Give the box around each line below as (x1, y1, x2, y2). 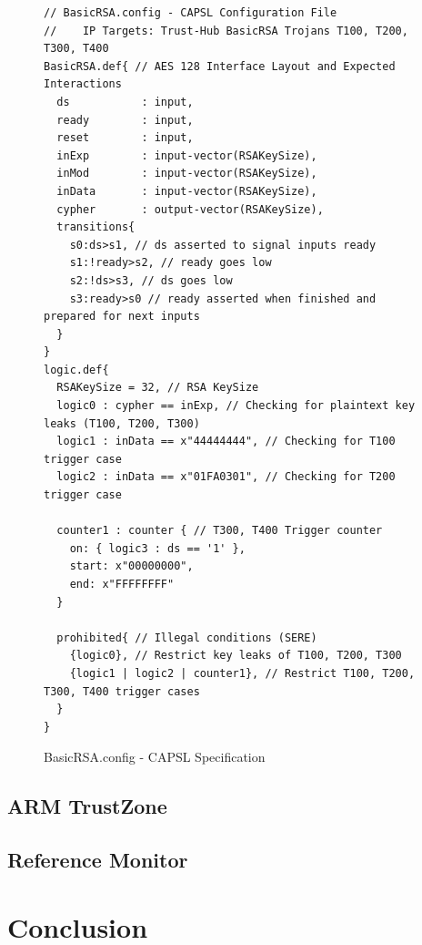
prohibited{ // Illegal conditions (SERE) (56, 631, 317, 644)
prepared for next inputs (44, 310, 200, 324)
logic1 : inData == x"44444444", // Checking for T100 (56, 435, 396, 448)
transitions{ (56, 221, 136, 234)
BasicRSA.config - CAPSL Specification (44, 747, 266, 766)
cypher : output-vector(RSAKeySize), (56, 202, 324, 216)
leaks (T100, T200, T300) (44, 416, 200, 430)
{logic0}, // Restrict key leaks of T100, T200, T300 (69, 649, 402, 663)
